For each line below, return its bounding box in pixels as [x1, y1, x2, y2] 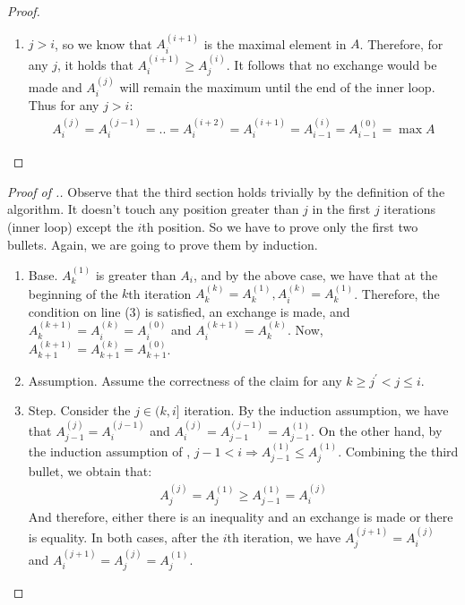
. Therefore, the [354, 284, 440, 302]
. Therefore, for [359, 34, 443, 53]
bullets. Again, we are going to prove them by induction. [7, 234, 318, 253]
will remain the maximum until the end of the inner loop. [119, 77, 435, 96]
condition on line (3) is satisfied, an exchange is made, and [28, 302, 350, 320]
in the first [312, 200, 371, 218]
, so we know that [55, 34, 152, 53]
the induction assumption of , [28, 442, 191, 461]
